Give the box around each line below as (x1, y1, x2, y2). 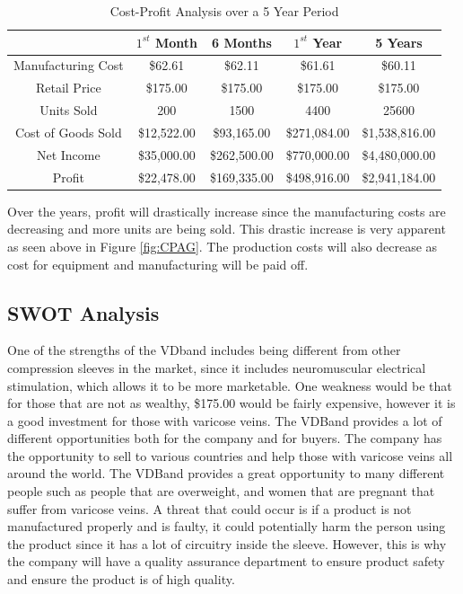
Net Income (36, 145, 100, 164)
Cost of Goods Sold (14, 122, 122, 141)
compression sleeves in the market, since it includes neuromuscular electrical (7, 358, 426, 377)
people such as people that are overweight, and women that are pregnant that (7, 482, 435, 501)
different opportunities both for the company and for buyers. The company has (7, 429, 442, 448)
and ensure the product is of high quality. (7, 570, 235, 589)
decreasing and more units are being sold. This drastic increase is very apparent (7, 219, 446, 238)
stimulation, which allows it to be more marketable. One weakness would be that (7, 376, 452, 395)
